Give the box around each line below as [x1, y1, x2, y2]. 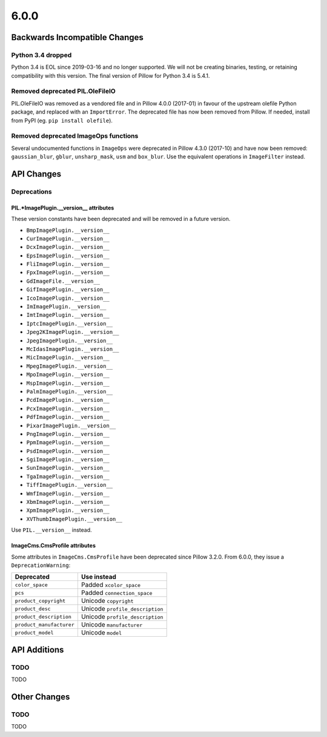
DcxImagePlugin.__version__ [26, 243, 110, 251]
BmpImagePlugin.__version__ [26, 226, 110, 234]
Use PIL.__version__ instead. [11, 526, 92, 534]
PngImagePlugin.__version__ [26, 430, 110, 437]
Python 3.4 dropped [11, 50, 72, 59]
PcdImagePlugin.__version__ [26, 396, 110, 404]
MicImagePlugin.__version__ [26, 354, 110, 361]
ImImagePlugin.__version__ [26, 304, 107, 310]
